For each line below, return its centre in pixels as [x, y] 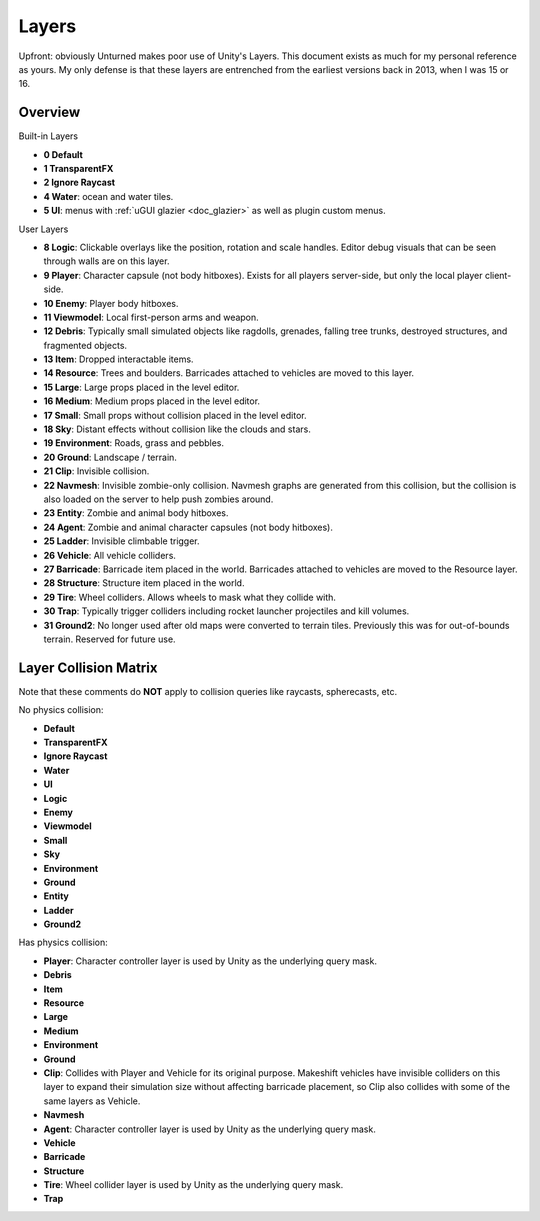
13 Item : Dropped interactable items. [118, 359]
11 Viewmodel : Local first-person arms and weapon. [151, 317]
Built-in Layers [48, 136]
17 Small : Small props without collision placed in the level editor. [175, 415]
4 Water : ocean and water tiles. [108, 196]
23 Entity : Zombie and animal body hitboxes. [136, 513]
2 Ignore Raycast [79, 182]
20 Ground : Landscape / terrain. [110, 457]
